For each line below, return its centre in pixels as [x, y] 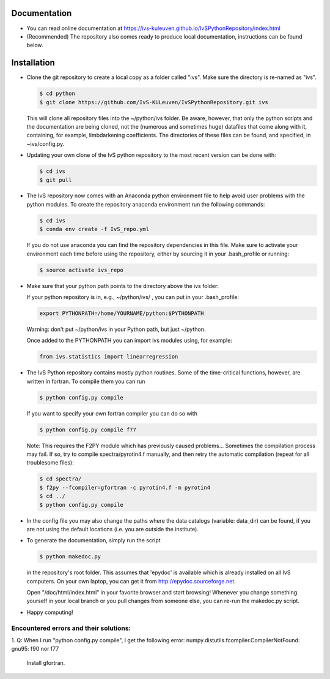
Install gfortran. [46, 662]
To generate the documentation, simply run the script [94, 541]
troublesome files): [50, 463]
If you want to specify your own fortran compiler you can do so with [112, 413]
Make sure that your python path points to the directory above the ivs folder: [123, 286]
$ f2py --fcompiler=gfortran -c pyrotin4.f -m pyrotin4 [125, 487]
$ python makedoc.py [70, 557]
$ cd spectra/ [61, 479]
